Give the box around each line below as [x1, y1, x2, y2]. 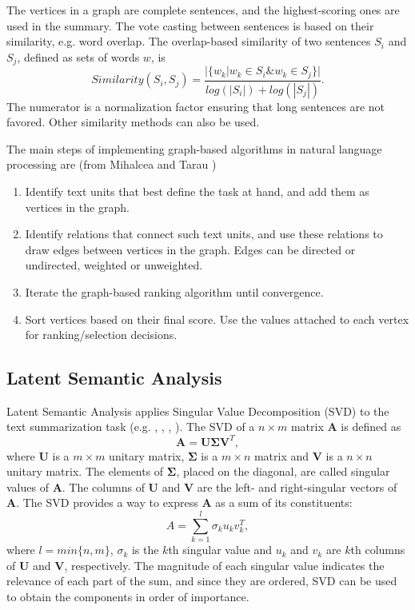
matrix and [253, 447, 309, 464]
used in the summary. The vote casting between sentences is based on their [6, 17, 374, 34]
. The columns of [62, 478, 145, 495]
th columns [350, 541, 405, 558]
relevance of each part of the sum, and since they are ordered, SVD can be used [6, 572, 397, 589]
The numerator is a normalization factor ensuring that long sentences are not [6, 98, 385, 114]
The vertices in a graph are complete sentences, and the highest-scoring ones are [6, 2, 400, 18]
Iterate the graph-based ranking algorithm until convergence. [25, 283, 324, 300]
